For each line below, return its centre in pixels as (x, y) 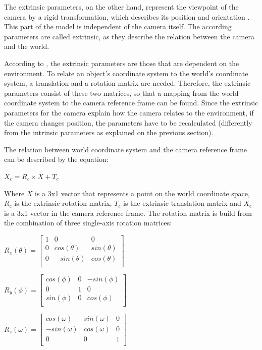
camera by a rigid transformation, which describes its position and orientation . (127, 16)
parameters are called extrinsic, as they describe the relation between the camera (129, 36)
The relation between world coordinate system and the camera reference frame (126, 149)
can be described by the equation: (56, 159)
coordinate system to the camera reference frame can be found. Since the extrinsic (131, 103)
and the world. (27, 46)
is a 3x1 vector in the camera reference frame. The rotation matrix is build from (128, 213)
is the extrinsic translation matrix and (182, 203)
